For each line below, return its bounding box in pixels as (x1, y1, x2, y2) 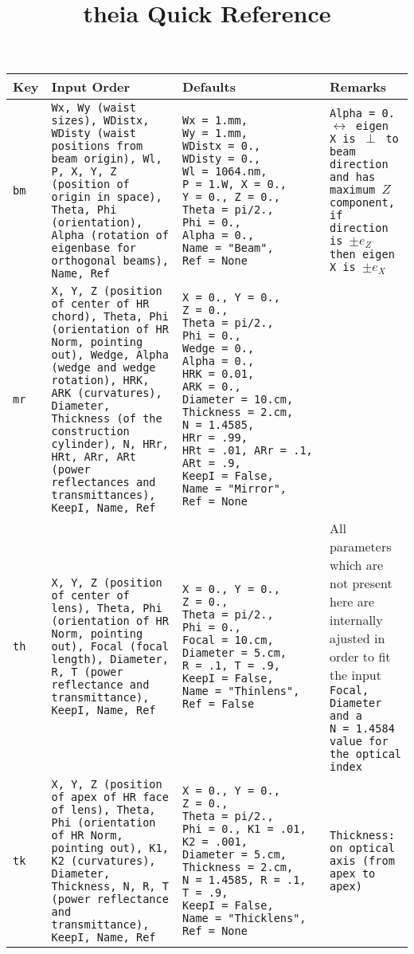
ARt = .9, (182, 457, 241, 470)
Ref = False (182, 697, 255, 710)
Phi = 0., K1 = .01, (182, 822, 307, 836)
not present (329, 574, 393, 593)
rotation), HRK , (51, 374, 150, 387)
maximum (329, 183, 376, 197)
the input (329, 665, 381, 685)
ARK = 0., (182, 380, 241, 394)
